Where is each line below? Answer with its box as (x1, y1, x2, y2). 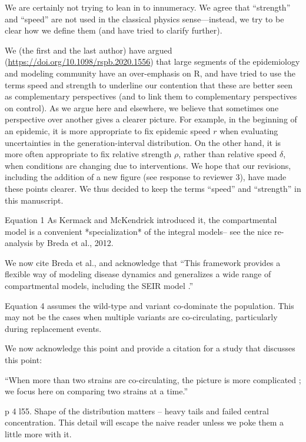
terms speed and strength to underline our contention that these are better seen (5, 78, 293, 91)
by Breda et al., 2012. (35, 237, 114, 249)
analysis (5, 237, 33, 249)
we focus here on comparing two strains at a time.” (5, 385, 188, 397)
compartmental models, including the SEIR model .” (5, 280, 194, 292)
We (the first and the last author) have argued (5, 44, 172, 56)
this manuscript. (5, 194, 64, 206)
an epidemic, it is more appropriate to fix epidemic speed (5, 124, 211, 137)
